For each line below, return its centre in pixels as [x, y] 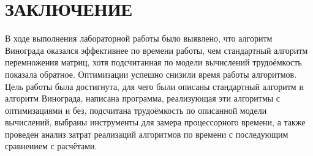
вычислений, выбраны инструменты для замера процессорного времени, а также [155, 122]
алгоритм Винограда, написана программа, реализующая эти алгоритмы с [143, 98]
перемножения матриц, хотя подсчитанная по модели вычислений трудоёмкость [153, 62]
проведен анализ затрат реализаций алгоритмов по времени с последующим [147, 134]
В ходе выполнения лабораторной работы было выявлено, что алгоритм [139, 38]
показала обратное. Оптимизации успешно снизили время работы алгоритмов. [151, 74]
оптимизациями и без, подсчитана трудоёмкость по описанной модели [136, 110]
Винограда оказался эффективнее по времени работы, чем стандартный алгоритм [156, 50]
